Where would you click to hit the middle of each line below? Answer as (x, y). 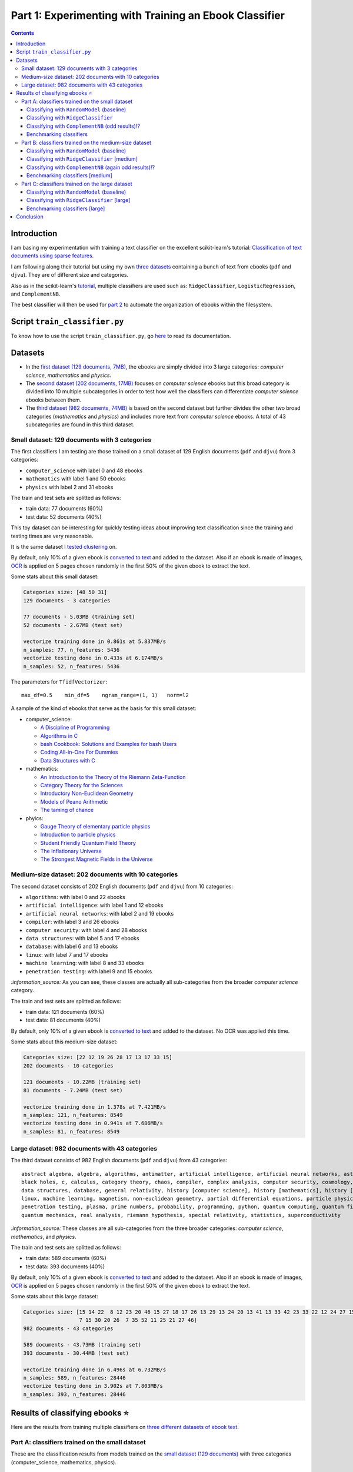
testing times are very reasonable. (52, 536)
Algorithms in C (59, 735)
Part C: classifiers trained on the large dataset (77, 184)
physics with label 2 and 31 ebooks (69, 487)
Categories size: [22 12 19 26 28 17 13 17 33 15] (98, 1057)
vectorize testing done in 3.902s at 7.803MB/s (93, 1386)
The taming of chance (67, 810)
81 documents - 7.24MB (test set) (73, 1090)
